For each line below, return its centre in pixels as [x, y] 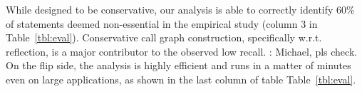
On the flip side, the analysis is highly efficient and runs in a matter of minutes [179, 65]
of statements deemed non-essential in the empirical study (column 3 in [162, 23]
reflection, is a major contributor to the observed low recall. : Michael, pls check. [182, 51]
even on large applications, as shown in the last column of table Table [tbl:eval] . [181, 79]
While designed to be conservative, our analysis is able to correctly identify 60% [180, 9]
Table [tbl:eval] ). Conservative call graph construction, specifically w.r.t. [164, 37]
